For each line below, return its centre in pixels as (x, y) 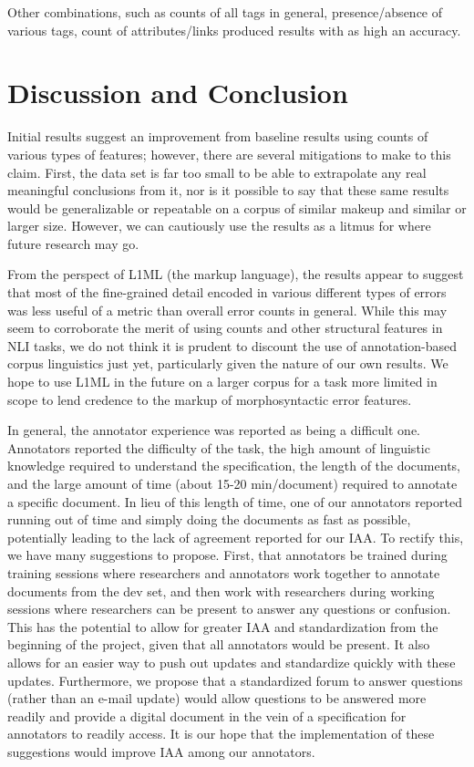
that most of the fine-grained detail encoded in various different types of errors (227, 292)
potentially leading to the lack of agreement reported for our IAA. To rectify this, (236, 537)
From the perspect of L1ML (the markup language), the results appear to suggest (236, 274)
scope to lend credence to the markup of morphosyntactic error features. (210, 399)
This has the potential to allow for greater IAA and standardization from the (223, 626)
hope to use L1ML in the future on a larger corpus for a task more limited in (222, 382)
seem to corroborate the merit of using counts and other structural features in (225, 328)
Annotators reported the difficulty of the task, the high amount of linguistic (219, 447)
